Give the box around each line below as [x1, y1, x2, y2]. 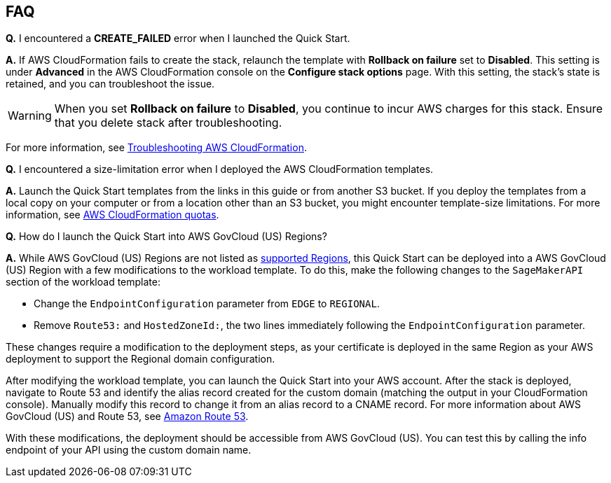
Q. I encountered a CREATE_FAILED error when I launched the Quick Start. [6, 32, 350, 45]
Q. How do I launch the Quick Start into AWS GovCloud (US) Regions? [6, 230, 327, 243]
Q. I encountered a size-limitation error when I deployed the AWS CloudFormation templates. [6, 163, 434, 176]
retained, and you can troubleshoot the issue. [6, 78, 215, 90]
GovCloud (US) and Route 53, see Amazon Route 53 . [6, 410, 249, 423]
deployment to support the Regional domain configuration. [6, 353, 275, 365]
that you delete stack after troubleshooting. [54, 115, 282, 130]
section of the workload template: [6, 276, 160, 288]
